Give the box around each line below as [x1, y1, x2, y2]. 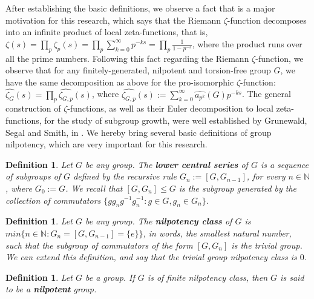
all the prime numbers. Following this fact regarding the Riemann [5, 52, 249, 64]
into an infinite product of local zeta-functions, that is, [5, 25, 208, 38]
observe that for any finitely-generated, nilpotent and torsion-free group [5, 64, 271, 76]
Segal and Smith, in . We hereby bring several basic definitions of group [5, 126, 272, 138]
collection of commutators [5, 193, 101, 206]
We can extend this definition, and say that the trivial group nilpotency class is [5, 250, 297, 263]
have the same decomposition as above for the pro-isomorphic [5, 75, 234, 88]
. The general [241, 87, 291, 100]
